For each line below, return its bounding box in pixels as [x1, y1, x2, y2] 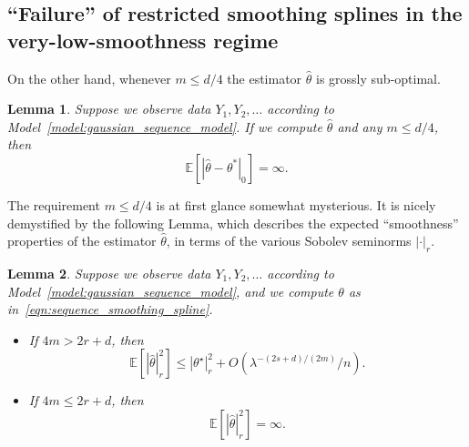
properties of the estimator [7, 231, 157, 250]
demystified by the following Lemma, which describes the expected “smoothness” [7, 213, 459, 232]
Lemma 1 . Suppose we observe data [7, 99, 211, 118]
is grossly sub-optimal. [316, 68, 441, 87]
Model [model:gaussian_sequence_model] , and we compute [7, 281, 334, 300]
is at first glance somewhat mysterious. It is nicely [156, 195, 436, 214]
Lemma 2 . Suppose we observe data [7, 263, 211, 282]
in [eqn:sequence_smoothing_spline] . [7, 300, 213, 319]
